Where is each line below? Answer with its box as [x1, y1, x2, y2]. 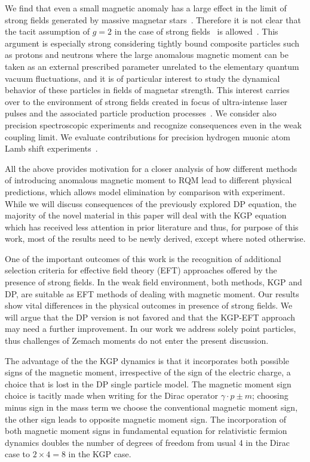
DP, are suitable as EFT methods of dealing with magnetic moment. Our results [5, 287, 299, 300]
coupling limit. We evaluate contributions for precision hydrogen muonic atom [5, 130, 290, 143]
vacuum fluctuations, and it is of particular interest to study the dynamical [5, 72, 280, 84]
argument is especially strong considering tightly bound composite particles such [5, 36, 300, 49]
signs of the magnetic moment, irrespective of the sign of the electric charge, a [5, 366, 291, 378]
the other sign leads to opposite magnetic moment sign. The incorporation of [5, 412, 286, 425]
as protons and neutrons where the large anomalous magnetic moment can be [5, 48, 288, 61]
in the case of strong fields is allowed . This [114, 25, 278, 38]
